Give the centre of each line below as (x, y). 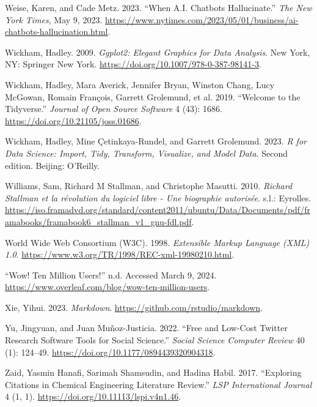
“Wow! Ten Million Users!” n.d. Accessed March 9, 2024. (111, 274)
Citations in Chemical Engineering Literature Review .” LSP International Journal (158, 384)
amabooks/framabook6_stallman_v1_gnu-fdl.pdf (98, 221)
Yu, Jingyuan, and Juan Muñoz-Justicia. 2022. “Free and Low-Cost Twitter (146, 328)
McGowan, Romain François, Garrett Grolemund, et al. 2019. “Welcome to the (153, 96)
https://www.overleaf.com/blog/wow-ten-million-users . (107, 287)
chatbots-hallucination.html (56, 32)
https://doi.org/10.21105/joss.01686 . (73, 120)
